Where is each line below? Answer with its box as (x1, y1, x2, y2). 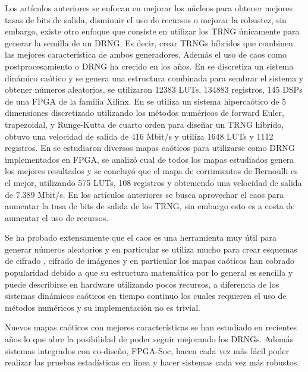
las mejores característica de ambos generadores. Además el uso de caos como (5, 48, 287, 61)
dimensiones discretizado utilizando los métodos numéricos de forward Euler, (5, 106, 284, 119)
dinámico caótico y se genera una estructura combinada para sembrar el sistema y (5, 71, 304, 84)
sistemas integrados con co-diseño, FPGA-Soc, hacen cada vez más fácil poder (5, 344, 290, 357)
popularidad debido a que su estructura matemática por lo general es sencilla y (5, 266, 293, 279)
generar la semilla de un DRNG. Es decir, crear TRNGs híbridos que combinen (5, 36, 293, 49)
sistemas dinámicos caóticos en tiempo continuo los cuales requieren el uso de (5, 289, 287, 302)
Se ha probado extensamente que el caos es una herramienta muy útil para (5, 231, 276, 244)
